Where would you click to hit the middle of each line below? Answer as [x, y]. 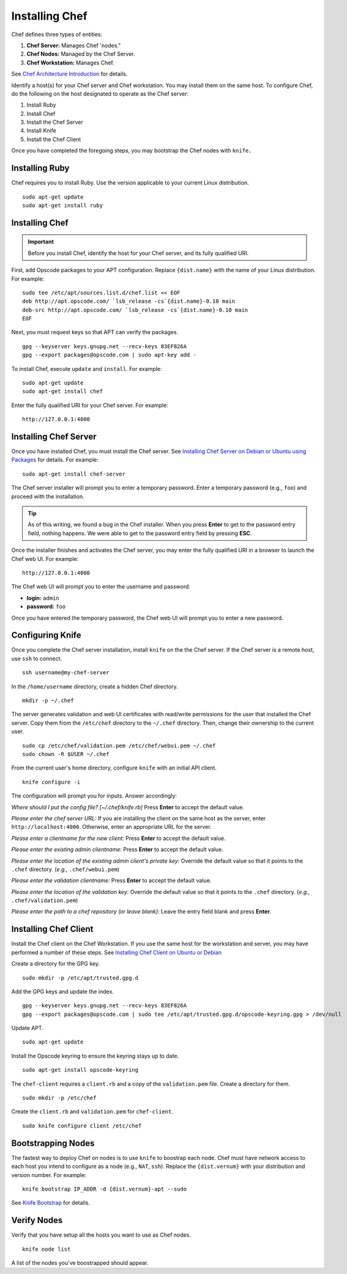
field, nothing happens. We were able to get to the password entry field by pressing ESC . [140, 533]
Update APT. [28, 1028]
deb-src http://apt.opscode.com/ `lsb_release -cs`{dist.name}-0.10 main [135, 310]
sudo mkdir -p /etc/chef [59, 1098]
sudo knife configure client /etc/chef [82, 1126]
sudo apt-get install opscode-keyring [80, 1070]
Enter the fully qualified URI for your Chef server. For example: [90, 405]
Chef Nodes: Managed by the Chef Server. [81, 54]
